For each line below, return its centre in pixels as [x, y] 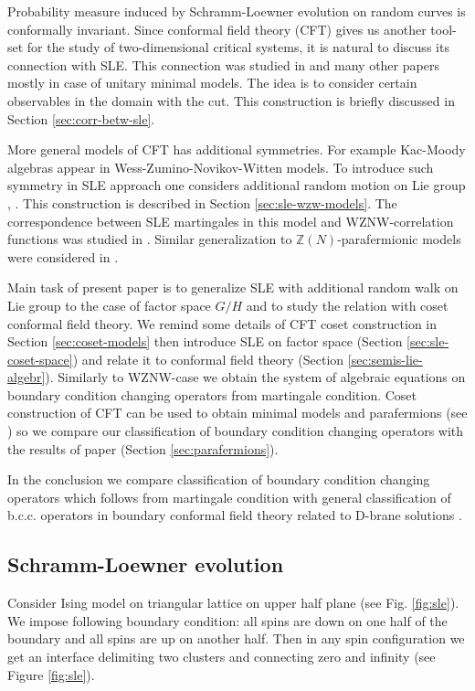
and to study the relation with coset [347, 305]
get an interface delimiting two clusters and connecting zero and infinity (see [222, 657]
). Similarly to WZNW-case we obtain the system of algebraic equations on [255, 377]
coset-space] [40, 359]
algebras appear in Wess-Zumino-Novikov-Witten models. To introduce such [221, 167]
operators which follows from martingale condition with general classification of [229, 497]
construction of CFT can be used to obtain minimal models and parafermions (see [237, 413]
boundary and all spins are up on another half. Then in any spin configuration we [236, 638]
